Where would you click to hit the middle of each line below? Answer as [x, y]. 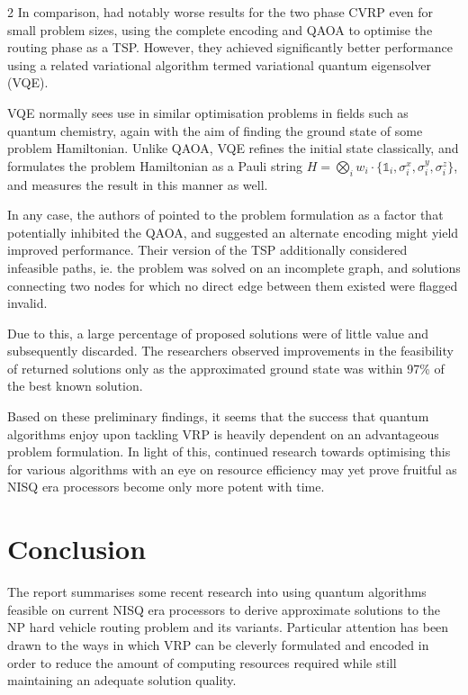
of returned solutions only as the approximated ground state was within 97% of [226, 368]
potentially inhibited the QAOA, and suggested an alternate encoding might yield [233, 232]
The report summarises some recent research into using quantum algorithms [217, 592]
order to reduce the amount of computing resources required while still [202, 662]
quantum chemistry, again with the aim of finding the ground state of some [215, 130]
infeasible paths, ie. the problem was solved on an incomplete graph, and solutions [234, 267]
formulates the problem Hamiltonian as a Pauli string [155, 165]
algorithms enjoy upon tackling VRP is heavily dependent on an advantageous [223, 433]
